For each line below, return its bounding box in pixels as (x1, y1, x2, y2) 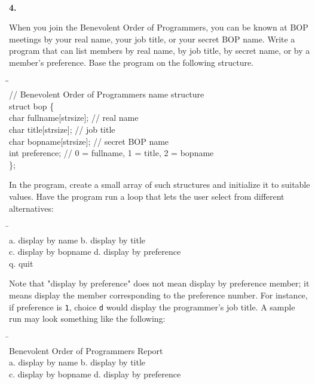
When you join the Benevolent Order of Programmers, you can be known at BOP (9, 21, 308, 33)
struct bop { (9, 99, 54, 112)
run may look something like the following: (9, 312, 166, 325)
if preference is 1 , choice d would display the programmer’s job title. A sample (9, 300, 295, 313)
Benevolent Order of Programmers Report (9, 344, 163, 356)
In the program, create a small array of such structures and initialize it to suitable (9, 178, 310, 191)
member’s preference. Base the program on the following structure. (9, 56, 254, 68)
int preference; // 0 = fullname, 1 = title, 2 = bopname (9, 147, 214, 159)
